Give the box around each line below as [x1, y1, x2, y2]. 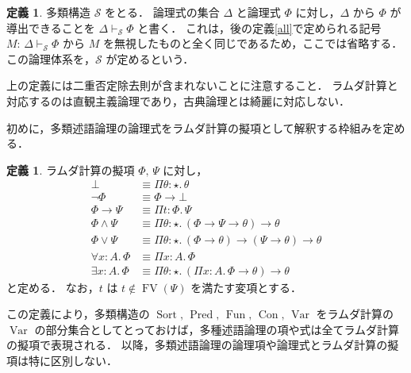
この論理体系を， [6, 50, 95, 67]
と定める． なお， [6, 279, 99, 295]
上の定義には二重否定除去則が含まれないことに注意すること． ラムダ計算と [6, 77, 398, 94]
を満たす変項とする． [190, 279, 302, 295]
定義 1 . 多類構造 [6, 4, 90, 20]
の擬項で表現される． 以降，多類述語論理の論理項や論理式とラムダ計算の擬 [6, 336, 399, 353]
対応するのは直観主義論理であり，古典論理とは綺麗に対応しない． [6, 92, 350, 109]
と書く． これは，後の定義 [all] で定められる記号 [137, 19, 382, 36]
